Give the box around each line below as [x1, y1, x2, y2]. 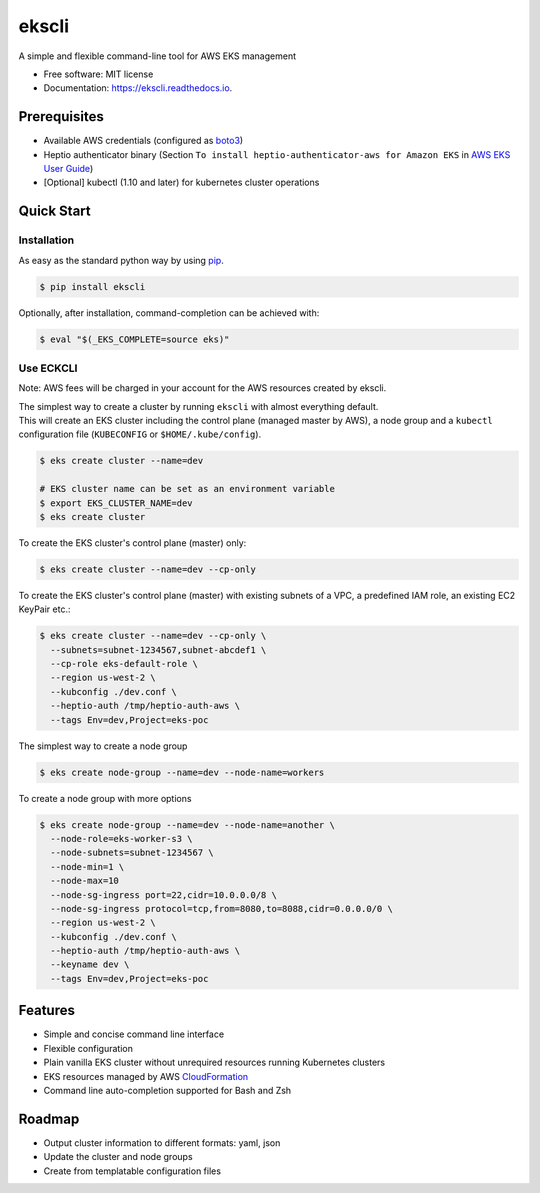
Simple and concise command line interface [43, 1028, 225, 1040]
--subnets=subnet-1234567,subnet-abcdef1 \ [50, 644, 267, 655]
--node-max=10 [50, 875, 120, 887]
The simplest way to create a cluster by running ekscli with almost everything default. [18, 400, 379, 412]
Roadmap [18, 1110, 80, 1127]
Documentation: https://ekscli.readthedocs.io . [43, 82, 233, 94]
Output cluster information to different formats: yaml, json [43, 1136, 281, 1149]
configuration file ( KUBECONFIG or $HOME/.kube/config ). [18, 428, 262, 440]
